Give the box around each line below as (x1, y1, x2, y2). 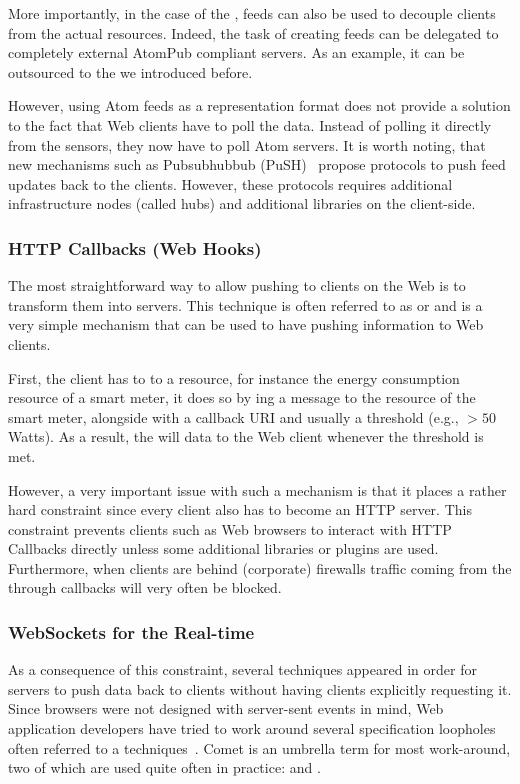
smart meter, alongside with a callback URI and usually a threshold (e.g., (8, 406, 459, 427)
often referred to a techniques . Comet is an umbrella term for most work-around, (8, 737, 511, 758)
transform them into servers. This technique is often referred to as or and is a (8, 294, 483, 315)
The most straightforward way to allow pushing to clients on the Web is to (8, 275, 466, 296)
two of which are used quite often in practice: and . (8, 757, 321, 778)
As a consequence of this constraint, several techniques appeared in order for (8, 659, 477, 680)
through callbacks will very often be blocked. (8, 577, 282, 598)
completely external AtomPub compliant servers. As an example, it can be (8, 42, 465, 63)
